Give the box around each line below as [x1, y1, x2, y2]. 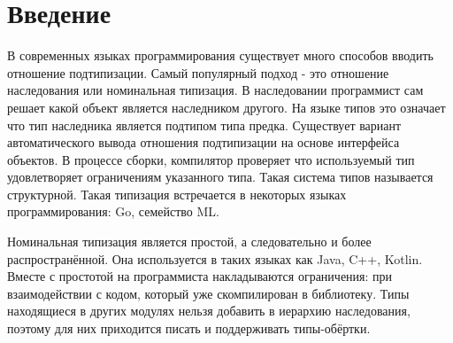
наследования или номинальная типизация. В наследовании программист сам [7, 81, 424, 99]
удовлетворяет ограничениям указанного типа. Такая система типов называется [7, 168, 434, 186]
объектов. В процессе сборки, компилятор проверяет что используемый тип [7, 150, 415, 168]
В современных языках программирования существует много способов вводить [7, 46, 434, 65]
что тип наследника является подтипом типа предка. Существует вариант [7, 115, 402, 134]
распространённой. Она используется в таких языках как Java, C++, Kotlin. [7, 249, 423, 268]
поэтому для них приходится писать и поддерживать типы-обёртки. [7, 319, 371, 338]
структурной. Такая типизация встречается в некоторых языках [7, 184, 347, 203]
